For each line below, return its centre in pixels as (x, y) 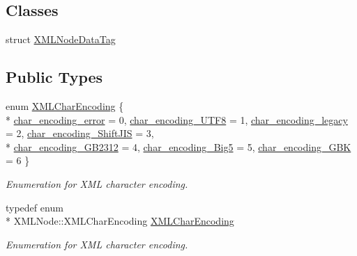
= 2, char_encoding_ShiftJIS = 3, (80, 133)
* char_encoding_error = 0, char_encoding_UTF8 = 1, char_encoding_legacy (177, 119)
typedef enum (35, 207)
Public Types (54, 77)
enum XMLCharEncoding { (65, 106)
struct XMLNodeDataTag (61, 39)
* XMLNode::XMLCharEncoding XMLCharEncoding (120, 221)
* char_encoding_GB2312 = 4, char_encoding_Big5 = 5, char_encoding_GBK (178, 146)
